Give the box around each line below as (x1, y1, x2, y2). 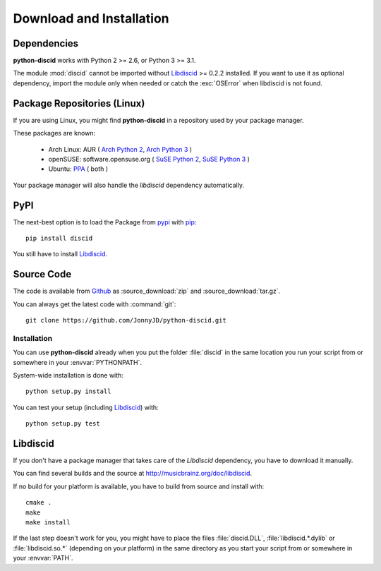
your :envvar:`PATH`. (13, 554, 73, 563)
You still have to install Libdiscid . (13, 250, 108, 258)
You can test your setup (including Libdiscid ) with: (13, 403, 159, 411)
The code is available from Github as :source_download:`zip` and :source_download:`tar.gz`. (13, 287, 281, 296)
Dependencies (13, 37, 79, 49)
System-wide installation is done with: (13, 371, 123, 379)
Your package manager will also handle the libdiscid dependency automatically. (13, 181, 245, 189)
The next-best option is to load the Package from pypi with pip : (13, 217, 197, 226)
